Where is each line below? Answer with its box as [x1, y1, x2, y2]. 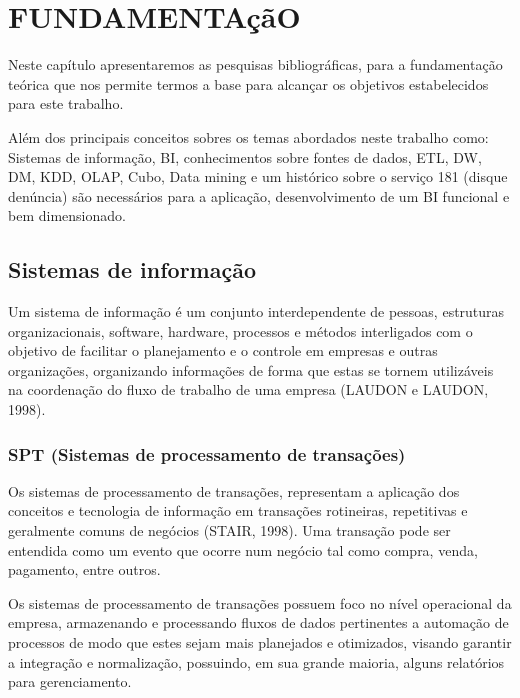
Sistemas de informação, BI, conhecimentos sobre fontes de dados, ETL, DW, [8, 146, 482, 167]
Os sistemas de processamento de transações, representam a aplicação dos [8, 480, 460, 501]
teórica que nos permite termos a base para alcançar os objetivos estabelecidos [8, 73, 489, 94]
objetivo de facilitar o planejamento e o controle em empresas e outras [8, 340, 438, 361]
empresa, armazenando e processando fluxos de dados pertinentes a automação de [8, 612, 509, 633]
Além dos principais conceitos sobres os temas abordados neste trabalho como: [8, 126, 489, 147]
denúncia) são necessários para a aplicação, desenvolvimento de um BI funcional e [8, 185, 510, 206]
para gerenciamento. [8, 671, 132, 692]
